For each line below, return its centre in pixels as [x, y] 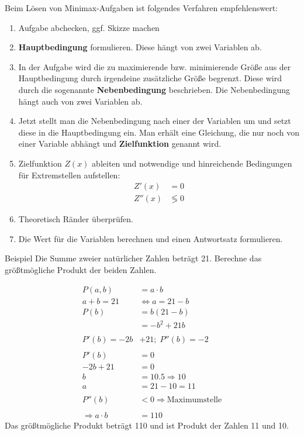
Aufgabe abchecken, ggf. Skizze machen [89, 27]
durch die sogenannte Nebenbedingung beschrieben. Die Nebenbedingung [154, 89]
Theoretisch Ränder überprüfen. [76, 219]
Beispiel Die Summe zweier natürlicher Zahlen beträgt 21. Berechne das [133, 258]
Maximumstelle [194, 400]
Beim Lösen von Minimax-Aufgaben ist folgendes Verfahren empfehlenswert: [141, 8]
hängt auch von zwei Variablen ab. [80, 101]
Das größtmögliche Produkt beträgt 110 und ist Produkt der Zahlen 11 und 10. [147, 425]
